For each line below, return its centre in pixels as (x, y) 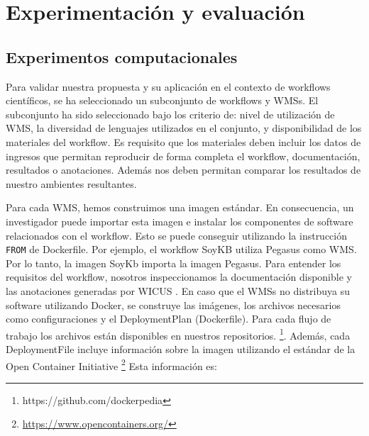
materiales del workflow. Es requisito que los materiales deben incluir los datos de (183, 141)
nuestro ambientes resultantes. (71, 183)
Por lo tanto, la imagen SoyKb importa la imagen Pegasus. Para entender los (174, 263)
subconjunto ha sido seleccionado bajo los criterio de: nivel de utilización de (170, 114)
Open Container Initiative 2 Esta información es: (111, 364)
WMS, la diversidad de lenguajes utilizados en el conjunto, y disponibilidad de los (184, 128)
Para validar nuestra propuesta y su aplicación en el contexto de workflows (168, 86)
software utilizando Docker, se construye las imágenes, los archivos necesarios (173, 304)
